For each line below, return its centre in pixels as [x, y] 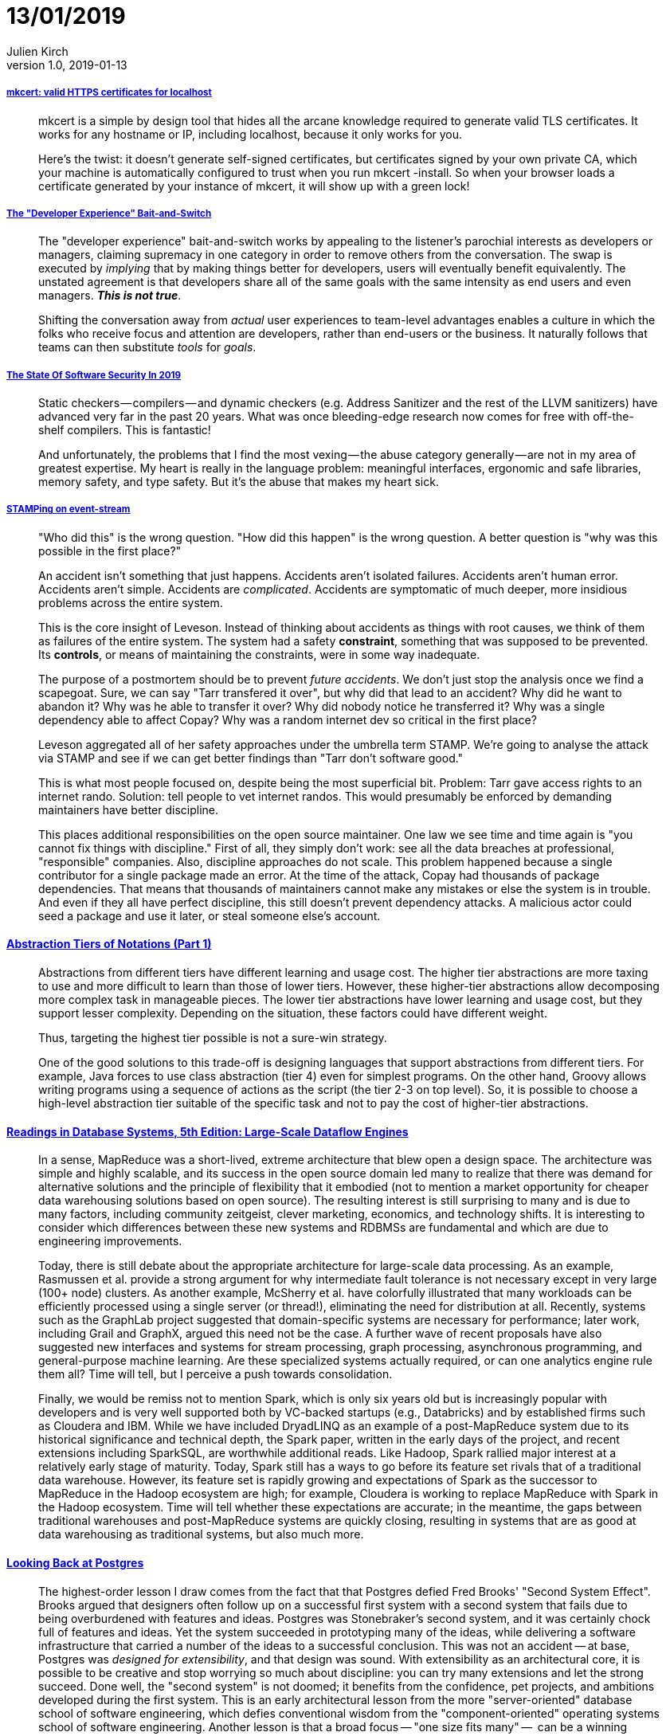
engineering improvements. [110, 1241]
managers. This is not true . [110, 296]
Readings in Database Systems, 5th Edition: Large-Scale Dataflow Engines [208, 1131]
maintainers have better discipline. [129, 809]
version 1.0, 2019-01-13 [67, 65]
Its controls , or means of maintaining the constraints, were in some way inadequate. [259, 654]
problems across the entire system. [131, 602]
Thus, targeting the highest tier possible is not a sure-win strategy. [213, 1038]
